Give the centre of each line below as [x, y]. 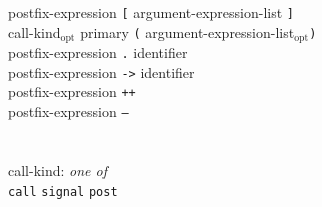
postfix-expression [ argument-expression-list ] [151, 12]
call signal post [63, 191]
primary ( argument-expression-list [187, 31]
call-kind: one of [58, 169]
